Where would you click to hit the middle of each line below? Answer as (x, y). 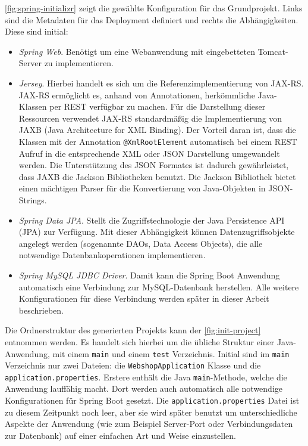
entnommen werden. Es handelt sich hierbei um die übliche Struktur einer (140, 341)
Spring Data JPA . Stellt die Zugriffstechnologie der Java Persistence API (152, 220)
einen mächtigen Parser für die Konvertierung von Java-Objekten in (142, 188)
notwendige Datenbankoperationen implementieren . (112, 255)
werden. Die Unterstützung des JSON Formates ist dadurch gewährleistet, (154, 165)
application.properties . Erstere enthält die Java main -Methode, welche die (146, 377)
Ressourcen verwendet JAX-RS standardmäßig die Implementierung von (150, 118)
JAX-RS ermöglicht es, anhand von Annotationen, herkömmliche (137, 95)
